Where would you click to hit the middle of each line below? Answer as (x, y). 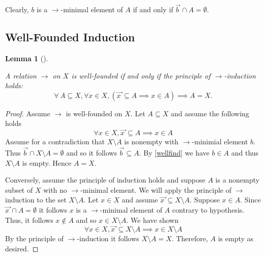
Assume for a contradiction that (55, 142)
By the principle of (34, 238)
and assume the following (210, 113)
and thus (245, 153)
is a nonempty (237, 180)
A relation (21, 75)
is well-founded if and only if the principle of (141, 75)
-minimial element (220, 142)
